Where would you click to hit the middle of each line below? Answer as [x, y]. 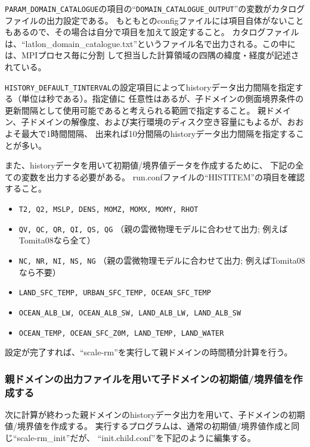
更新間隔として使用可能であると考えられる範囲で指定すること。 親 [136, 110]
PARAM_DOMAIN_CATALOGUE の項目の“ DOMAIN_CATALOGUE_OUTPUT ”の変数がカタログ [155, 8]
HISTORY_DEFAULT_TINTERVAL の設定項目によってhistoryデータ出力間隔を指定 [150, 87]
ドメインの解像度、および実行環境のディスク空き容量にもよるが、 [158, 122]
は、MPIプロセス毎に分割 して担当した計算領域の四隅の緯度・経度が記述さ [152, 55]
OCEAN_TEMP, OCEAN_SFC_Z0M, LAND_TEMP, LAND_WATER [121, 333]
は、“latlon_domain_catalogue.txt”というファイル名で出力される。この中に [150, 43]
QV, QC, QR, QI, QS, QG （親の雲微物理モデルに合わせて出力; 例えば [153, 228]
